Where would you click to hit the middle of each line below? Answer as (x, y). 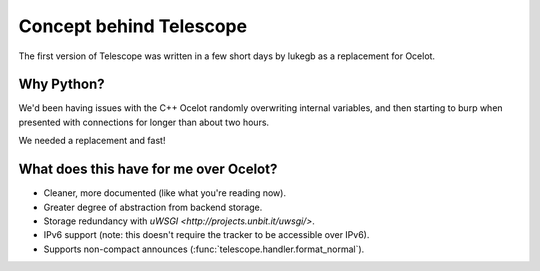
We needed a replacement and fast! (92, 141)
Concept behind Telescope (133, 26)
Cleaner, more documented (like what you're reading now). (165, 193)
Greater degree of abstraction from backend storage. (153, 207)
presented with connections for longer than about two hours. (144, 122)
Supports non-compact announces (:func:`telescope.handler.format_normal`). (204, 249)
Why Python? (61, 84)
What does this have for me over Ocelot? (148, 169)
